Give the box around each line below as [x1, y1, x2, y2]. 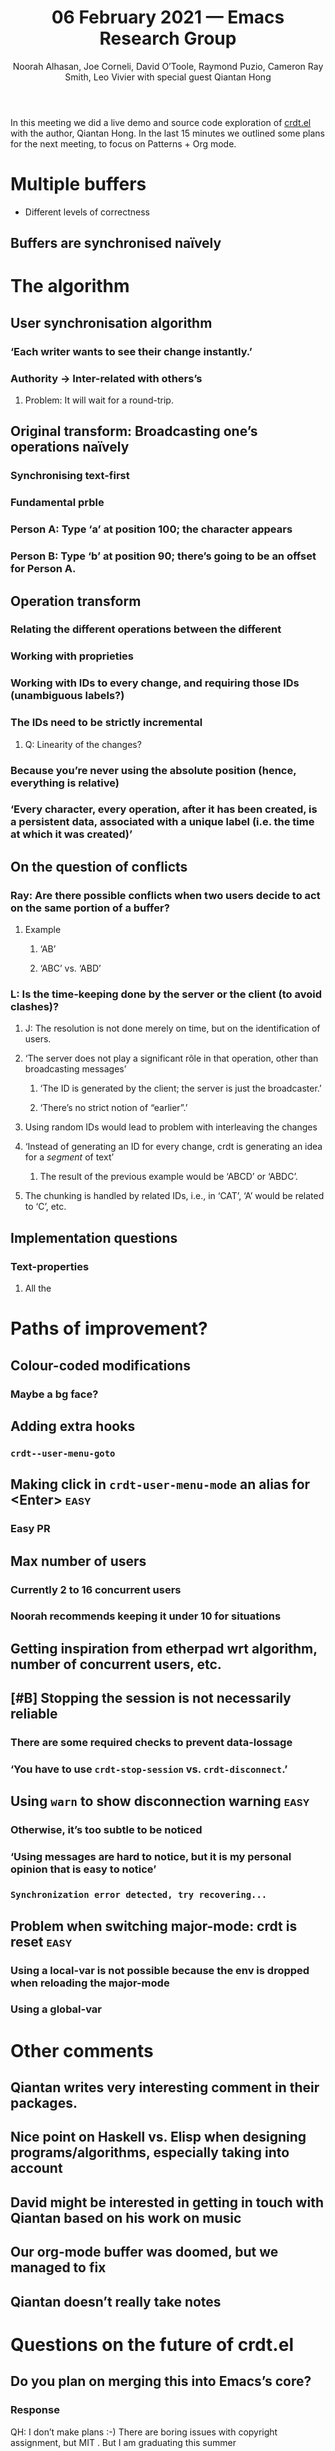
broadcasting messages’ [24, 1063, 127, 1075]
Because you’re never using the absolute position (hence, [10, 763, 297, 777]
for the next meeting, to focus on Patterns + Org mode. [10, 137, 237, 150]
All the [24, 1282, 52, 1295]
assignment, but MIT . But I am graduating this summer [10, 2436, 237, 2448]
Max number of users [10, 1552, 147, 1570]
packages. [10, 2095, 78, 2112]
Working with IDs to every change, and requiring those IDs [10, 676, 300, 690]
